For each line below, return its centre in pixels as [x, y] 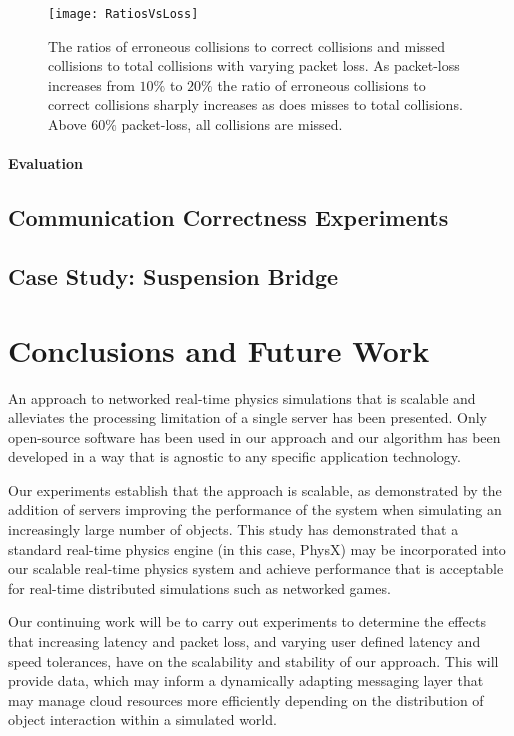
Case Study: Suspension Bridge [173, 275]
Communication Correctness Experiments [228, 217]
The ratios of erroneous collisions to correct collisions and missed [247, 45]
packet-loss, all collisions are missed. [232, 124]
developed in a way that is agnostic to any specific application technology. [234, 456]
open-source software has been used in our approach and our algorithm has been [254, 436]
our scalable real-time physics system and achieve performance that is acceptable [256, 568]
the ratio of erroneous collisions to [321, 84]
